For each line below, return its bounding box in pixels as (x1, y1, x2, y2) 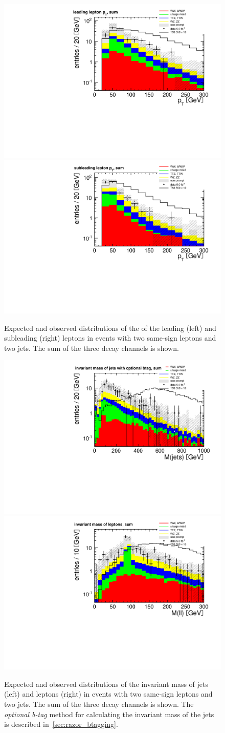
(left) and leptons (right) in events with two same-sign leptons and (4, 688, 213, 699)
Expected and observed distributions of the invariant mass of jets (4, 678, 209, 689)
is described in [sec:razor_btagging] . (4, 719, 118, 729)
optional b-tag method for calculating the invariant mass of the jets (4, 708, 214, 719)
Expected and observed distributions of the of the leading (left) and (4, 322, 216, 333)
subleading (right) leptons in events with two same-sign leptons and (4, 332, 216, 343)
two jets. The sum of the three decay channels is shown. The (4, 698, 194, 709)
